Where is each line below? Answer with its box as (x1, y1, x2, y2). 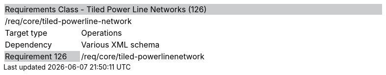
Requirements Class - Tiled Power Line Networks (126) (5, 4, 207, 14)
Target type (5, 28, 48, 38)
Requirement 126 (5, 51, 67, 61)
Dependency (5, 40, 52, 50)
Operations (81, 28, 122, 38)
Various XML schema (81, 40, 160, 50)
